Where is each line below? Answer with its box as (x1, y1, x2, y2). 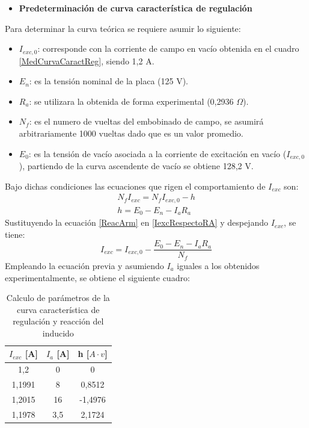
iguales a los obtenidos (177, 259, 260, 271)
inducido (42, 326, 74, 339)
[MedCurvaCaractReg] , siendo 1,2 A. (19, 54, 154, 67)
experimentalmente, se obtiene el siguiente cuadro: (5, 271, 190, 284)
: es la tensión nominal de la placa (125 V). (29, 75, 189, 87)
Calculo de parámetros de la (6, 291, 110, 304)
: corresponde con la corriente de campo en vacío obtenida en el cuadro (37, 42, 299, 55)
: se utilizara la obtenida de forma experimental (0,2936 (29, 95, 234, 107)
